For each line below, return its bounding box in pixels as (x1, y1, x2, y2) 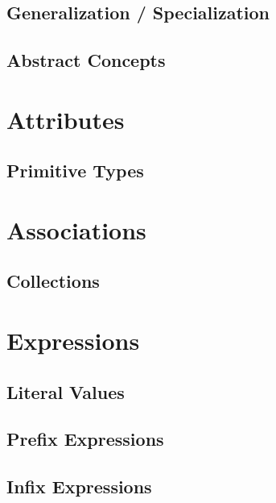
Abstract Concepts (6, 48, 166, 73)
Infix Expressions (6, 474, 152, 499)
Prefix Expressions (6, 426, 164, 451)
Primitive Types (6, 158, 144, 183)
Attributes (6, 102, 125, 135)
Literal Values (6, 379, 125, 404)
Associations (6, 213, 146, 246)
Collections (6, 268, 100, 293)
